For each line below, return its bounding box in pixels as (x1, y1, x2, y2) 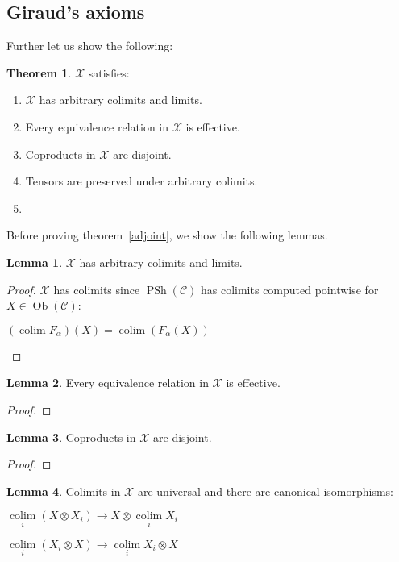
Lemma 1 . (6, 253, 63, 270)
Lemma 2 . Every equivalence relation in (6, 374, 209, 391)
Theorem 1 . (6, 64, 72, 81)
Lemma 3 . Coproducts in (6, 428, 136, 445)
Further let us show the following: (6, 37, 173, 54)
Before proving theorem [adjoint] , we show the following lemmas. (6, 227, 328, 244)
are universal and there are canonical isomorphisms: (137, 482, 394, 499)
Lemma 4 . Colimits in (6, 482, 121, 499)
